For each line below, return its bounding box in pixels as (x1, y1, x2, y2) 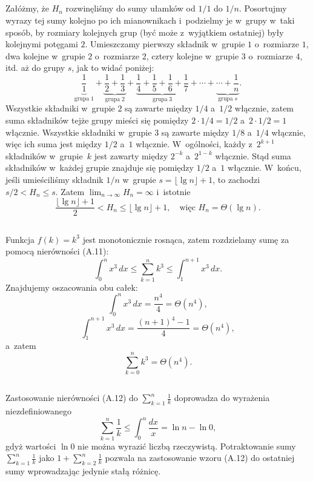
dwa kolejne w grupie (5, 49, 85, 62)
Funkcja (5, 233, 35, 245)
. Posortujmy (239, 2, 287, 15)
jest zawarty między (94, 149, 168, 162)
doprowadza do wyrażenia (174, 391, 270, 404)
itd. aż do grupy (5, 61, 65, 74)
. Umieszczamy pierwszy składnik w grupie (85, 38, 245, 50)
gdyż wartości (5, 439, 56, 452)
